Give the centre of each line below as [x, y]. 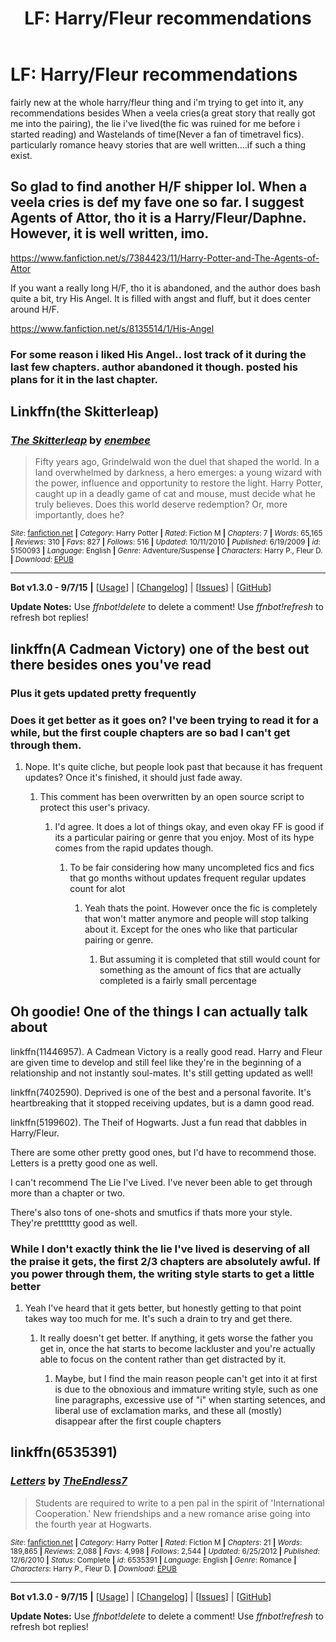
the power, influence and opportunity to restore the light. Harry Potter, [178, 483]
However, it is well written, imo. [110, 233]
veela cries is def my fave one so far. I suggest [157, 202]
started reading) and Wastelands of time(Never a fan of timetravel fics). [157, 134]
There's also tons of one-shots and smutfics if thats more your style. [151, 1212]
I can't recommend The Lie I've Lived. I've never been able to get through [161, 1182]
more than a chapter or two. [68, 1193]
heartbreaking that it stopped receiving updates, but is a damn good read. [162, 1103]
